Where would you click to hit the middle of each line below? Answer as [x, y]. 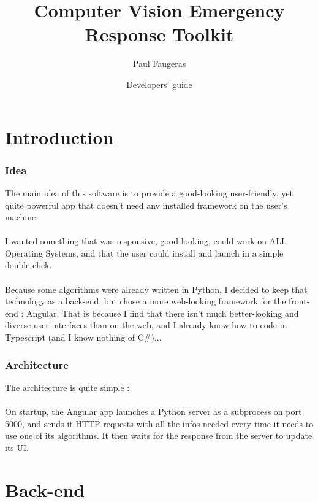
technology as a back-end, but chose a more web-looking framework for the [146, 301]
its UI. [17, 447]
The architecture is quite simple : [67, 387]
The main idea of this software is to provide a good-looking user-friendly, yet [149, 192]
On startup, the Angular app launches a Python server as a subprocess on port [153, 411]
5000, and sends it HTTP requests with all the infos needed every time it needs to [159, 423]
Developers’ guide [159, 84]
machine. [22, 217]
